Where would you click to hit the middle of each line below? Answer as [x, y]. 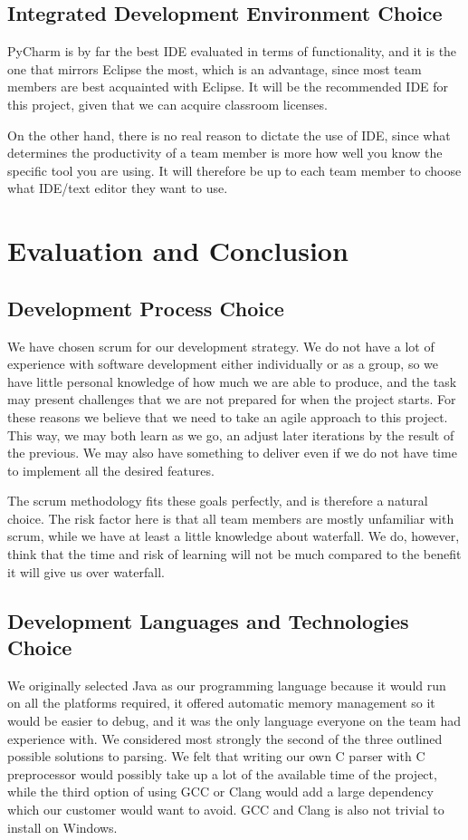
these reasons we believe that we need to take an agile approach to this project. [228, 416]
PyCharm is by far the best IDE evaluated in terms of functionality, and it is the [232, 51]
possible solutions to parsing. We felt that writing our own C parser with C [216, 756]
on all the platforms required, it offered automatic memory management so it [221, 703]
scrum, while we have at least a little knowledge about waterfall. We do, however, [234, 536]
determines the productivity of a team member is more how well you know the [225, 153]
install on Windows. [62, 827]
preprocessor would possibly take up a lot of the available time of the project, [222, 773]
